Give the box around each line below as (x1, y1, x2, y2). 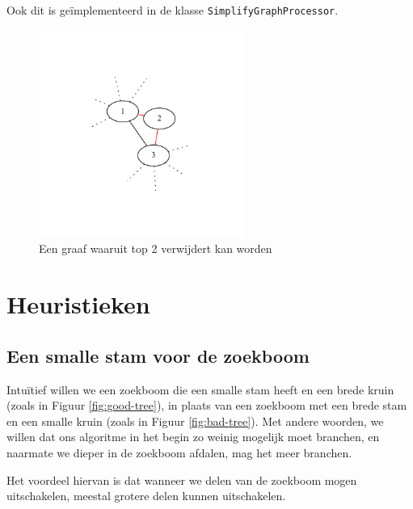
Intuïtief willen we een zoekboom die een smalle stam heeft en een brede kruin (6, 381, 394, 398)
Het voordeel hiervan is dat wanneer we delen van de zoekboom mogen (6, 471, 357, 488)
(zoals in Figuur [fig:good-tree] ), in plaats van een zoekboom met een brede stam (6, 397, 407, 414)
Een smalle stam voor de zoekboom (6, 343, 310, 368)
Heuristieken (6, 288, 150, 321)
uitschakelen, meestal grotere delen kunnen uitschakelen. (6, 487, 286, 504)
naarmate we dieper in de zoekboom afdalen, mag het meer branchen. (6, 444, 352, 461)
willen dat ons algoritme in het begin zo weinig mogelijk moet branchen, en (6, 428, 380, 445)
